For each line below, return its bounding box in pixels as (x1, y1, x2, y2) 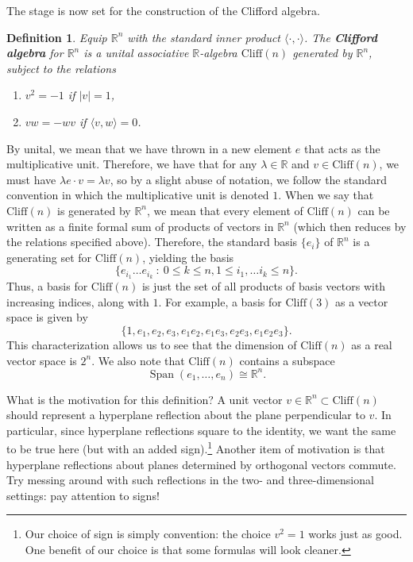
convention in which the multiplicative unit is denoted (6, 187, 269, 203)
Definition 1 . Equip (6, 29, 107, 45)
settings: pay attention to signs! (6, 487, 160, 503)
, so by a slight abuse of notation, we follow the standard (110, 171, 388, 187)
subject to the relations (6, 60, 116, 76)
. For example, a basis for (158, 293, 282, 310)
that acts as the (303, 140, 380, 156)
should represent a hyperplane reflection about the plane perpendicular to (6, 406, 365, 423)
